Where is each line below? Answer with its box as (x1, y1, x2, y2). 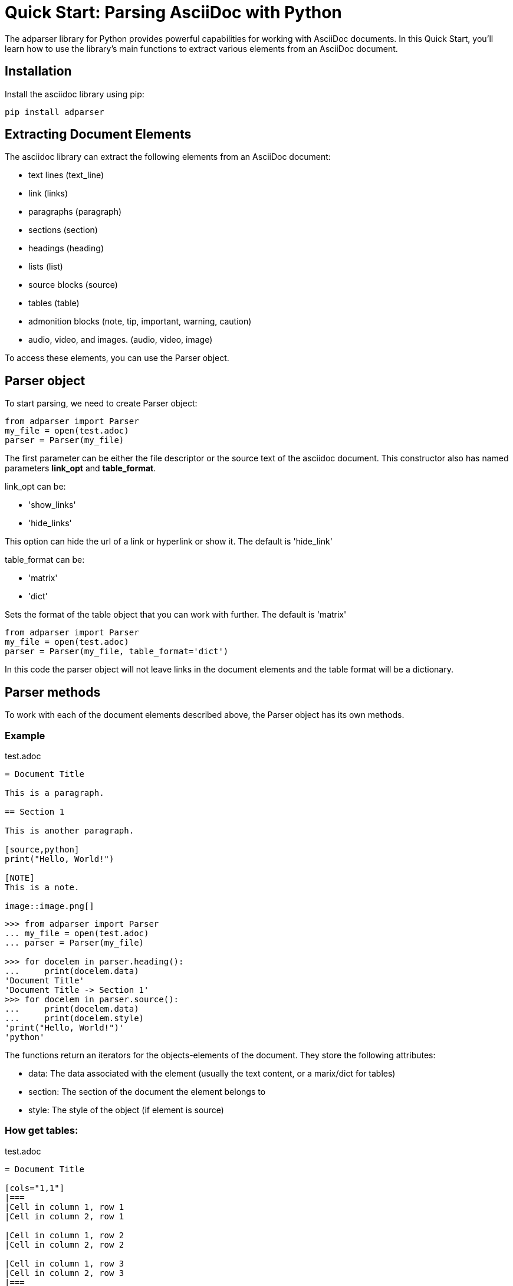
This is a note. (5, 882, 80, 892)
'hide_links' (28, 518, 72, 529)
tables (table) (28, 298, 80, 309)
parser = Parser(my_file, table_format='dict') (5, 647, 229, 657)
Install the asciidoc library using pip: (5, 88, 144, 99)
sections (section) (28, 225, 98, 235)
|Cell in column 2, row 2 (5, 1239, 124, 1249)
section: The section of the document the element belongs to (28, 1086, 266, 1097)
